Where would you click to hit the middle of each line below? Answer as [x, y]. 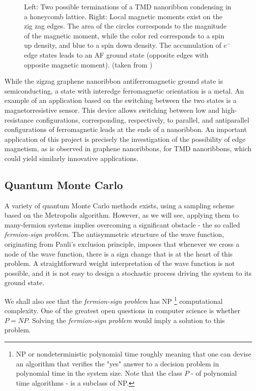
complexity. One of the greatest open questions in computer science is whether [122, 310]
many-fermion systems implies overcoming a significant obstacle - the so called [122, 224]
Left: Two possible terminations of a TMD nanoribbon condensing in [128, 6]
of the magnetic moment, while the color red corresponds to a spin [124, 35]
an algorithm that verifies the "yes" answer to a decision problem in [117, 363]
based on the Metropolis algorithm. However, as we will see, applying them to [122, 215]
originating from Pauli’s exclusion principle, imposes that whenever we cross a [122, 244]
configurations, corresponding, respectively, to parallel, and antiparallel [142, 119]
